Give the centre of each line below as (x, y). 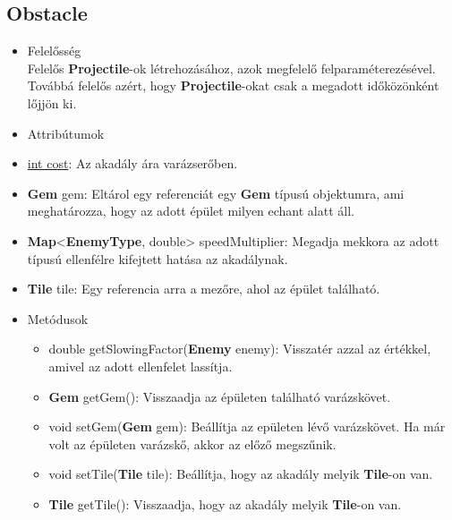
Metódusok (58, 318)
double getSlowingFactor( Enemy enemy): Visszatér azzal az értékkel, (240, 349)
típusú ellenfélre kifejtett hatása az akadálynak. (158, 258)
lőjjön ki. (52, 102)
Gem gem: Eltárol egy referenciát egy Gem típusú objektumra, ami (216, 193)
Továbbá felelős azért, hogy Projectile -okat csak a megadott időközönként (233, 85)
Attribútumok (66, 133)
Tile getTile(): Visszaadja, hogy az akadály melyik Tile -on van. (225, 503)
